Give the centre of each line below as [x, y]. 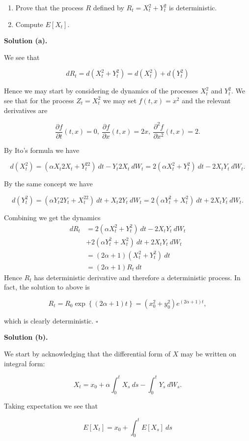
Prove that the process [49, 7]
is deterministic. [193, 7]
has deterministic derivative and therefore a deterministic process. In [137, 277]
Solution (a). [26, 41]
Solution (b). [26, 337]
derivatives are [26, 110]
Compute [29, 24]
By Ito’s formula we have [42, 150]
